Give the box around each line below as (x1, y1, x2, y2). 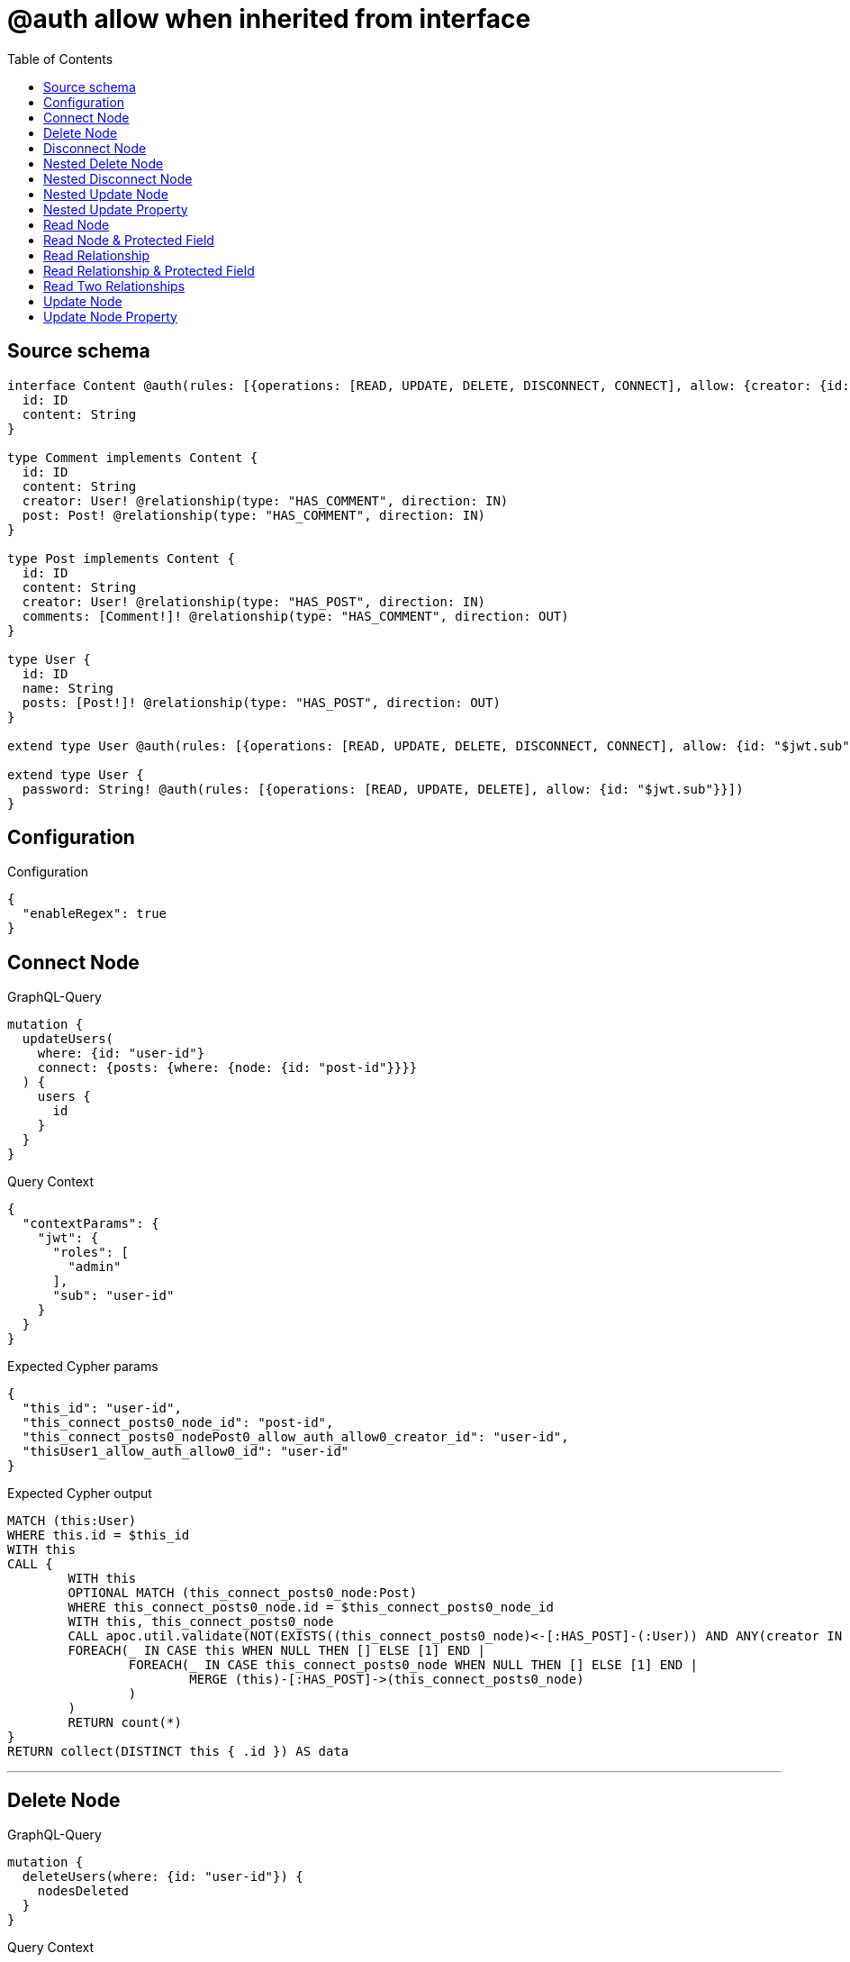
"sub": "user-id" (52, 1288, 175, 1303)
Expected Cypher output (7, 1485, 152, 1502)
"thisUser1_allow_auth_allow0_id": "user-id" (22, 1444, 349, 1459)
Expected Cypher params (7, 1358, 158, 1375)
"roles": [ (52, 1245, 129, 1260)
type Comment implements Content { (7, 450, 258, 465)
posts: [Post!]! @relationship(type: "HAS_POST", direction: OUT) (22, 695, 501, 710)
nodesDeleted (37, 1884, 129, 1899)
